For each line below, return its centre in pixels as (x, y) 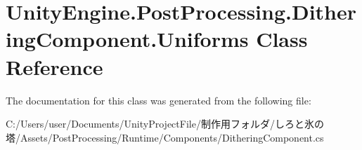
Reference (54, 66)
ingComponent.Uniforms (127, 39)
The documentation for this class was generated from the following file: (159, 100)
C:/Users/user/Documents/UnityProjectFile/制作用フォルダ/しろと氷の (165, 124)
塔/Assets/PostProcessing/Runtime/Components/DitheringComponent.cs (165, 137)
